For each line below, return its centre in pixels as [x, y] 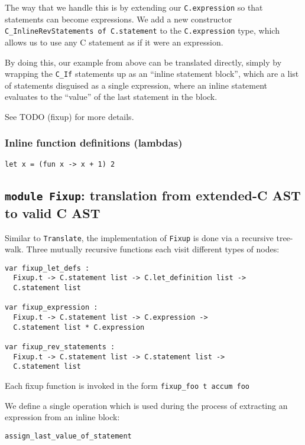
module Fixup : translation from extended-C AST [153, 195]
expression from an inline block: [62, 417]
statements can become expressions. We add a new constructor [119, 19]
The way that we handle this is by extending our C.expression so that [134, 7]
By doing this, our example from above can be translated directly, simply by [143, 62]
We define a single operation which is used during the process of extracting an [146, 405]
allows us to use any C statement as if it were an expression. [114, 42]
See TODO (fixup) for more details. [69, 116]
